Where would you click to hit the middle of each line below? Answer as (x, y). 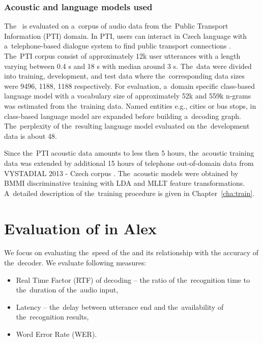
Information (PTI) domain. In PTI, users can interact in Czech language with (126, 35)
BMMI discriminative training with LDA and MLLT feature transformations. (125, 183)
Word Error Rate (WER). (56, 334)
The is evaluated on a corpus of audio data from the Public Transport (116, 26)
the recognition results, (52, 317)
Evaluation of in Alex (80, 228)
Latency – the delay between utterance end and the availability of (120, 307)
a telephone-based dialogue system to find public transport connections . (118, 46)
